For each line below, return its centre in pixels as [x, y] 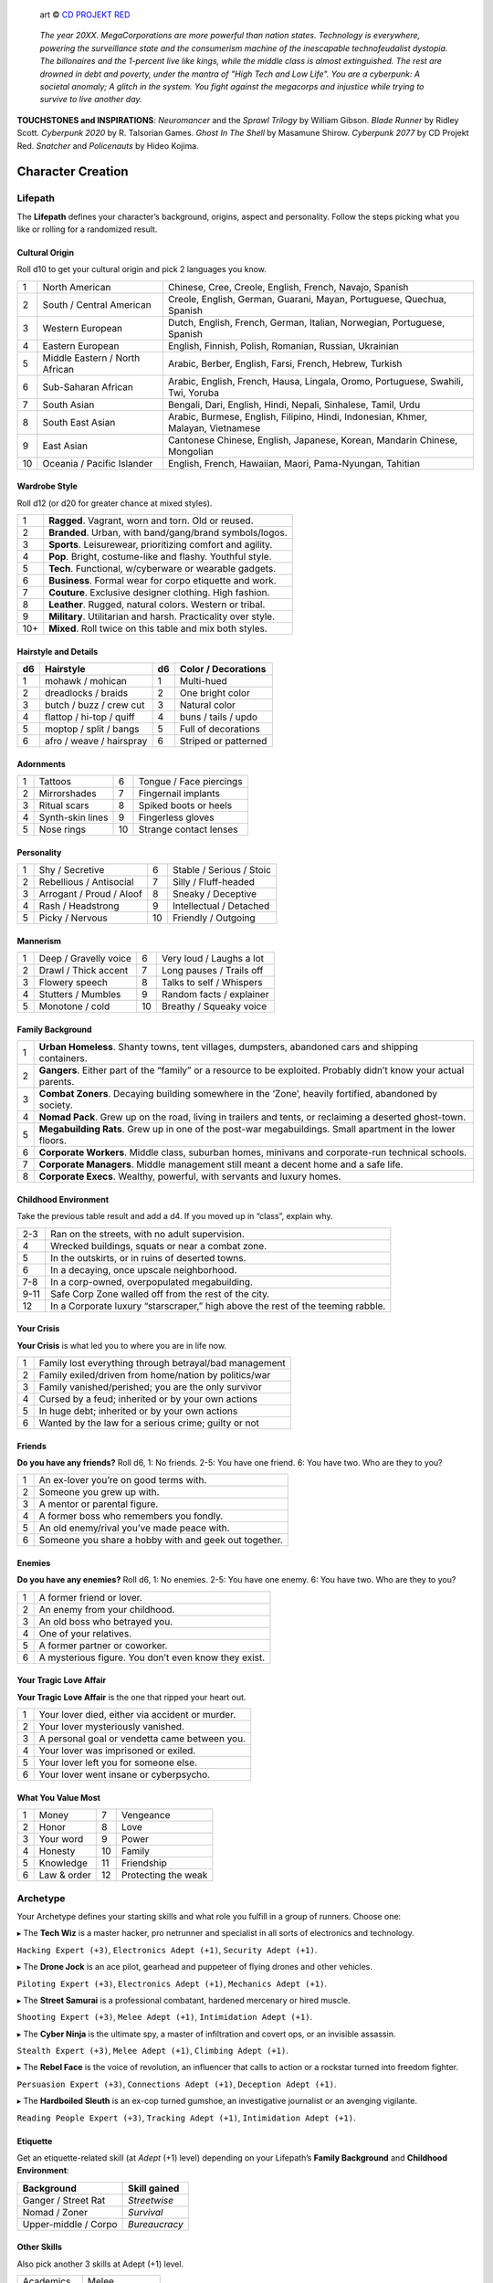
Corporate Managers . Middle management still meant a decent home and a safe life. [221, 1164]
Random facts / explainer [215, 994]
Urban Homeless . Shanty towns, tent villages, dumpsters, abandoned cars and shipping [229, 1047]
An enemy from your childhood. [107, 1609]
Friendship [145, 1863]
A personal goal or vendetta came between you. [142, 1739]
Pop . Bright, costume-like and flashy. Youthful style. [160, 557]
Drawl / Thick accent [84, 971]
